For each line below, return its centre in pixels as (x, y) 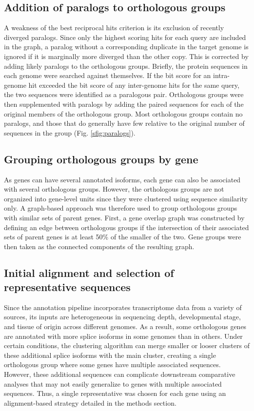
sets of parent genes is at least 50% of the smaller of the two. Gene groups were (123, 237)
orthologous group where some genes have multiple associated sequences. (112, 364)
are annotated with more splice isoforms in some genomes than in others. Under (123, 336)
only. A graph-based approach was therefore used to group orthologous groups (121, 208)
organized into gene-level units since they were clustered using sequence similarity (126, 198)
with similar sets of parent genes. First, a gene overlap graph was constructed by (124, 217)
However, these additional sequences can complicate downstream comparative (120, 374)
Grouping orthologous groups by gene (101, 159)
